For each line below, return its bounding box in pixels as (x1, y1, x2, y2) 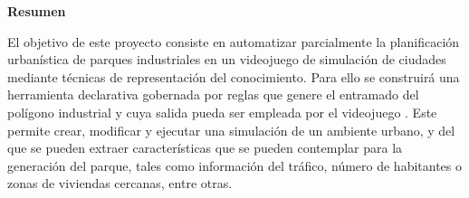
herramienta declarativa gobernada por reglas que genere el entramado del (7, 85, 419, 104)
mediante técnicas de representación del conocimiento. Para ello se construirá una (7, 67, 460, 86)
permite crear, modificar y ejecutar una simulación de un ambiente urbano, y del (7, 120, 455, 139)
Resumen (7, 2, 66, 20)
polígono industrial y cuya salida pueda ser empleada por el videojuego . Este (7, 102, 437, 121)
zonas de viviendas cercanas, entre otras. (7, 174, 233, 193)
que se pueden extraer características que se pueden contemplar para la (7, 138, 403, 157)
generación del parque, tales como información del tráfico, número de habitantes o (7, 156, 463, 174)
